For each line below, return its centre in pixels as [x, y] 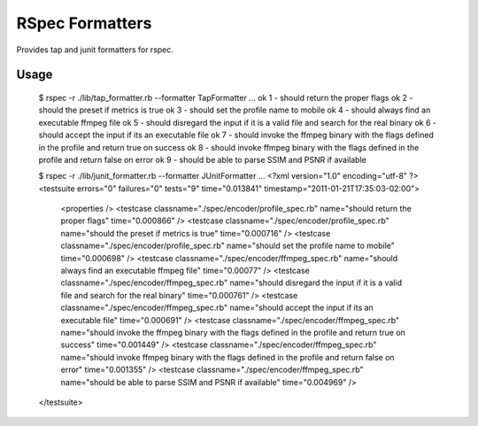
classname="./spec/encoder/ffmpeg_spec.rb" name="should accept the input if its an [217, 308]
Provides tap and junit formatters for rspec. [95, 50]
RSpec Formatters [84, 23]
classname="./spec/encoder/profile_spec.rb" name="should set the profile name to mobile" [228, 246]
